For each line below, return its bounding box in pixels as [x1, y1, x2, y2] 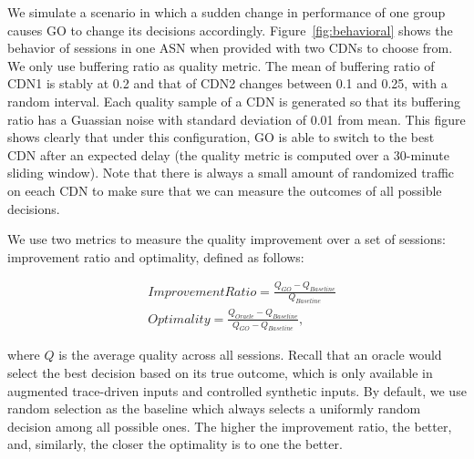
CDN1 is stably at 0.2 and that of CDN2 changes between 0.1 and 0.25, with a [7, 74, 448, 93]
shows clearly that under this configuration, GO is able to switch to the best [7, 127, 435, 147]
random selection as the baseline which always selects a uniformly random [7, 399, 421, 418]
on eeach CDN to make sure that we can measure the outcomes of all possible [7, 180, 442, 199]
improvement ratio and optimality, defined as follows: [7, 247, 304, 266]
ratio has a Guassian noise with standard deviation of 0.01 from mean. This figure [7, 109, 466, 128]
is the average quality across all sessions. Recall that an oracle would [58, 345, 442, 364]
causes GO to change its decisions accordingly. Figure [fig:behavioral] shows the [7, 20, 453, 39]
